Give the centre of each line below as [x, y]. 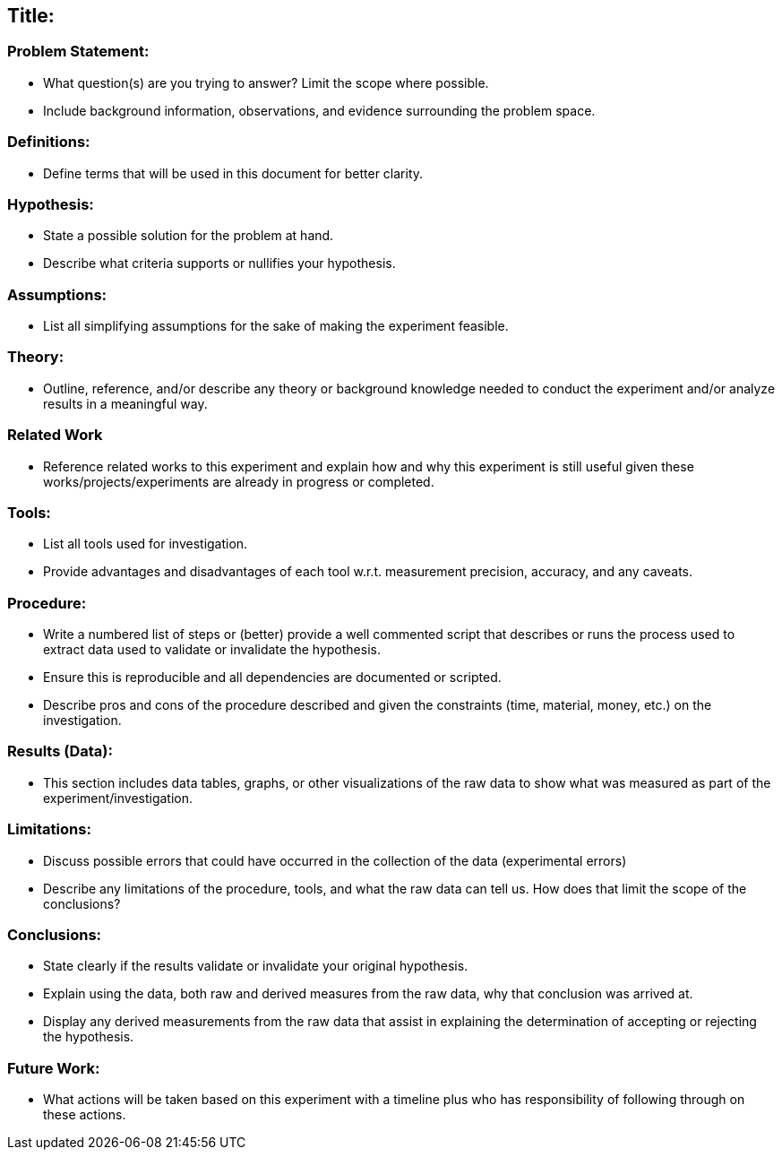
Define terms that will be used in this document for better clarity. [233, 173]
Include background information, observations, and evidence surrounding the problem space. [319, 110]
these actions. [85, 1115]
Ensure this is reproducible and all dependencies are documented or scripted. [272, 678]
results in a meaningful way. [125, 403]
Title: [31, 16]
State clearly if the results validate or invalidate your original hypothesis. [256, 966]
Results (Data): [60, 751]
